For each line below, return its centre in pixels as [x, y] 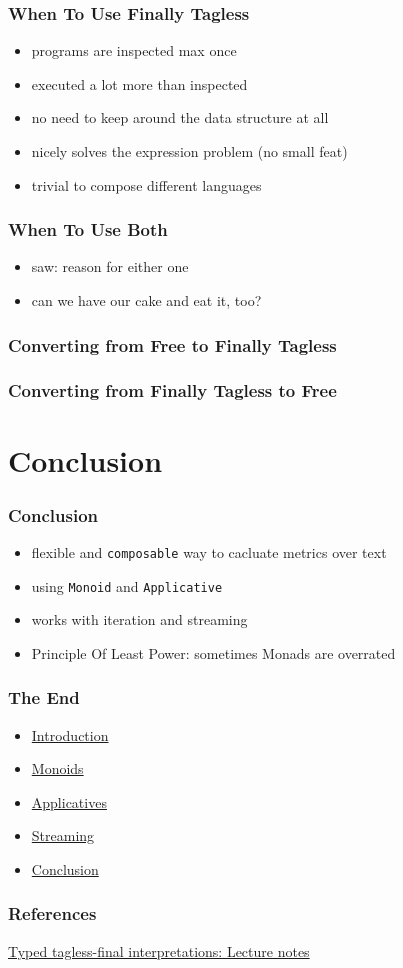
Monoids [57, 768]
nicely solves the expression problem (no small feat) [189, 151]
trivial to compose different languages [146, 184]
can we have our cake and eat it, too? [146, 300]
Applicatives [69, 801]
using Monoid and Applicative [127, 585]
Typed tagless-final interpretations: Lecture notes [159, 950]
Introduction [70, 734]
